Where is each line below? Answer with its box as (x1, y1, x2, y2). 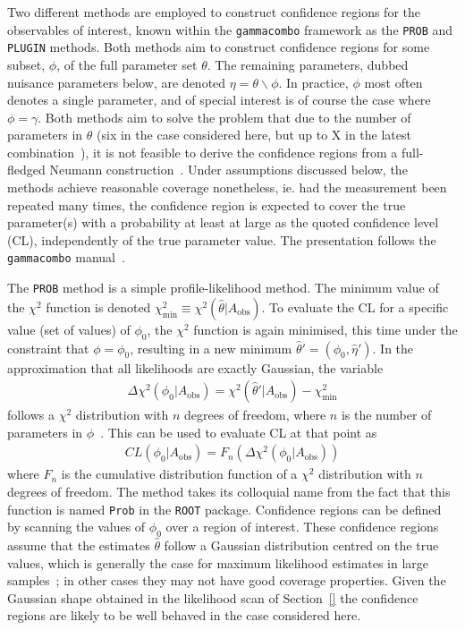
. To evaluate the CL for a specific (261, 297, 449, 316)
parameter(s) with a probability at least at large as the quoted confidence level (7, 213, 439, 232)
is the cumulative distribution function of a (61, 464, 298, 483)
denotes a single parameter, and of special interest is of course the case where (7, 90, 431, 109)
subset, (7, 55, 46, 73)
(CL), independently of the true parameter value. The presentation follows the (7, 230, 436, 249)
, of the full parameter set (56, 55, 198, 73)
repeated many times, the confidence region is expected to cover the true (7, 195, 406, 214)
